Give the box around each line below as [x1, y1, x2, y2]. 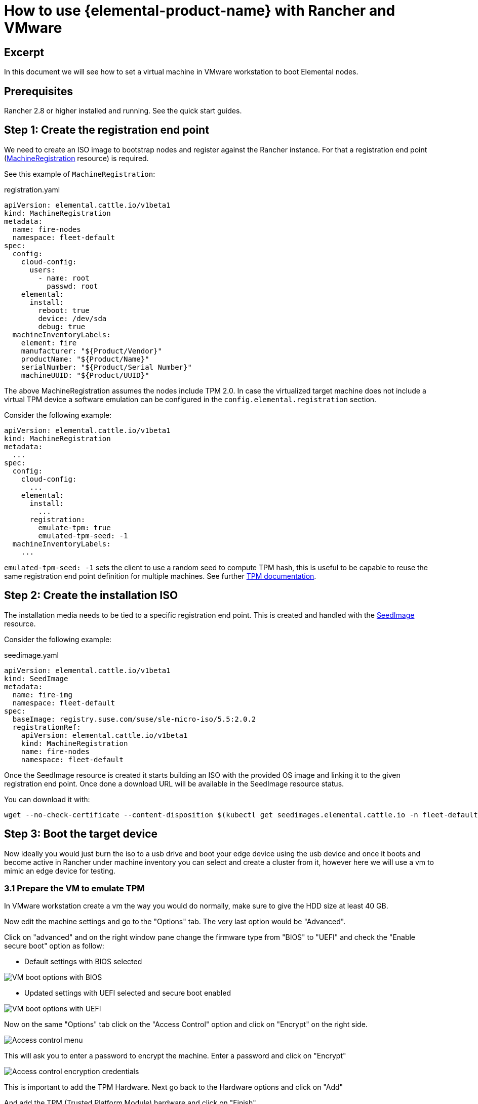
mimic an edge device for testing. [4, 866, 115, 875]
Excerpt [4, 46, 45, 59]
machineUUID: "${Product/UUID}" [21, 371, 149, 379]
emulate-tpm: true [38, 523, 111, 532]
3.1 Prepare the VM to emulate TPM [4, 883, 145, 893]
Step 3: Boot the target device [4, 827, 158, 841]
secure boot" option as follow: [4, 941, 104, 951]
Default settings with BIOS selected [24, 957, 142, 966]
